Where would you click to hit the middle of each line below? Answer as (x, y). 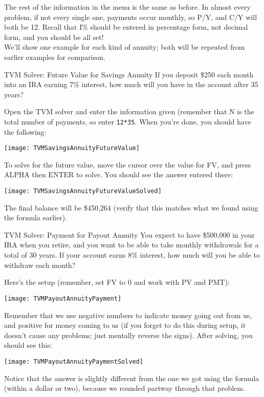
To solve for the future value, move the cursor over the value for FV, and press (128, 164)
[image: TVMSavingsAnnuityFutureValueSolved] (83, 191)
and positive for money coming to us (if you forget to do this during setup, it (125, 325)
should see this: (28, 345)
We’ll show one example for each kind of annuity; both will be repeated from (125, 47)
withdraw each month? (40, 265)
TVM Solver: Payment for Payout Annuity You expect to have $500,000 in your (129, 234)
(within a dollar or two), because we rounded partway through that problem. (125, 388)
